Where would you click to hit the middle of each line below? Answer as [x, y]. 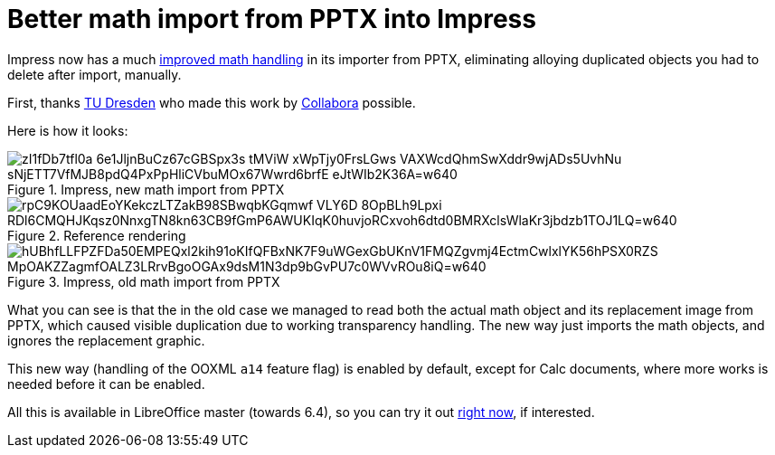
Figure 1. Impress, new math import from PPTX [146, 189]
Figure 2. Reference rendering [97, 235]
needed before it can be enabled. [106, 384]
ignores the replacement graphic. [106, 340]
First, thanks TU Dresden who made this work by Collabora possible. [212, 102]
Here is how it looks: [68, 130]
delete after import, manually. [95, 74]
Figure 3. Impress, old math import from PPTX [144, 281]
